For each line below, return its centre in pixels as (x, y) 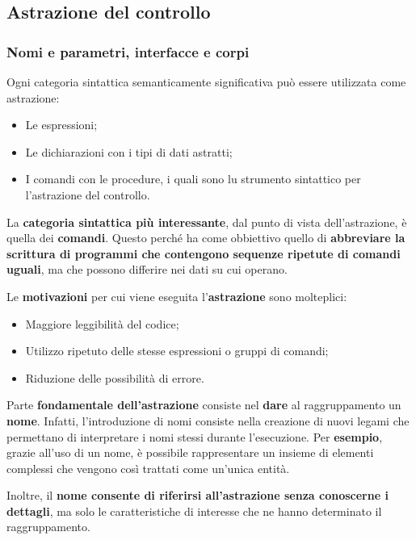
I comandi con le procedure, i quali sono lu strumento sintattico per (193, 179)
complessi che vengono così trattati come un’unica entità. (148, 468)
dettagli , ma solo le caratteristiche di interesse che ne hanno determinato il (194, 511)
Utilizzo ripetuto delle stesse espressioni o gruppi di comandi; (177, 351)
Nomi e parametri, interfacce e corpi (128, 51)
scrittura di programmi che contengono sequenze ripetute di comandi (204, 253)
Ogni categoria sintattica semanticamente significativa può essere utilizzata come (206, 82)
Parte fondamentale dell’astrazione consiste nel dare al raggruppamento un (204, 405)
